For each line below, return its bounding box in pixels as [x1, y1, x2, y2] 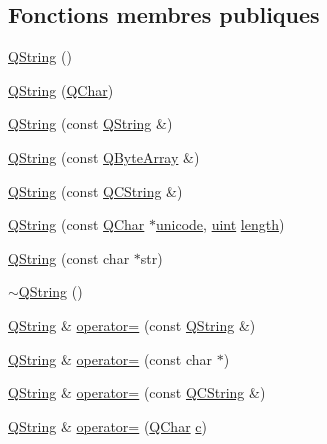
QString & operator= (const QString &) [8, 314, 256, 335]
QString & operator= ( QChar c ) [8, 415, 207, 436]
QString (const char [8, 247, 130, 268]
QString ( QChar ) [8, 79, 114, 100]
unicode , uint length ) [155, 214, 285, 235]
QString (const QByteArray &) [8, 146, 200, 167]
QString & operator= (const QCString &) [8, 382, 266, 403]
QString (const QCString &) [8, 180, 183, 201]
